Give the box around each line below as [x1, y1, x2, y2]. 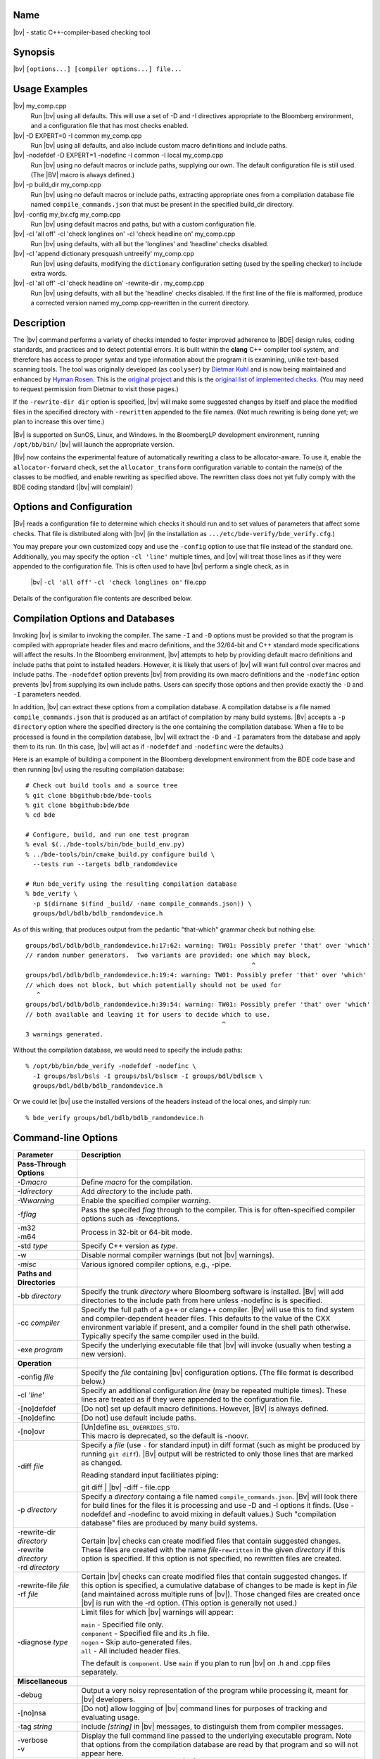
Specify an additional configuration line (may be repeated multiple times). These [81, 1385, 348, 1395]
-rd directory [17, 1562, 60, 1572]
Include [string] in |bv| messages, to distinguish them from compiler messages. [81, 1721, 344, 1731]
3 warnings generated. [25, 1030, 104, 1038]
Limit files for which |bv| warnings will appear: [81, 1607, 234, 1617]
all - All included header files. [81, 1646, 181, 1656]
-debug [17, 1689, 42, 1699]
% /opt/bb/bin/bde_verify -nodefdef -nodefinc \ [25, 1062, 196, 1070]
